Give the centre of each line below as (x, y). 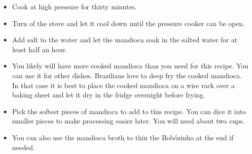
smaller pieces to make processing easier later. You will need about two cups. (128, 121)
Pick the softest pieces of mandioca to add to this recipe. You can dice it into (129, 111)
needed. (23, 147)
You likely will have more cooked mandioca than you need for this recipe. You (130, 66)
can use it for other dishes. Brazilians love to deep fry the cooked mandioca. (127, 75)
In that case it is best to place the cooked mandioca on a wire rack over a (123, 85)
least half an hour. (40, 49)
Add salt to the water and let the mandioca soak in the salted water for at (125, 40)
